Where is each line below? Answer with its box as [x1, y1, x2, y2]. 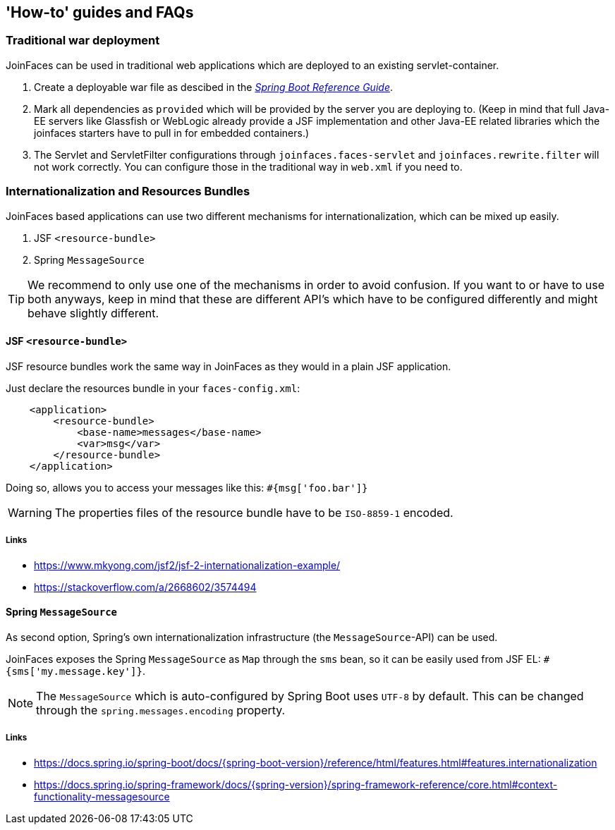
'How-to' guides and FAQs [6, 4, 194, 21]
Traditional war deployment [6, 33, 160, 48]
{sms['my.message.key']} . [6, 664, 145, 677]
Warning [8, 505, 52, 520]
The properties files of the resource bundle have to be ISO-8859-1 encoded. [54, 505, 453, 520]
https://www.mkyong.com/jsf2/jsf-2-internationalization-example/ [34, 559, 341, 571]
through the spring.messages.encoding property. [36, 702, 286, 717]
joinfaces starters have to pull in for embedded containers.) [34, 126, 310, 139]
